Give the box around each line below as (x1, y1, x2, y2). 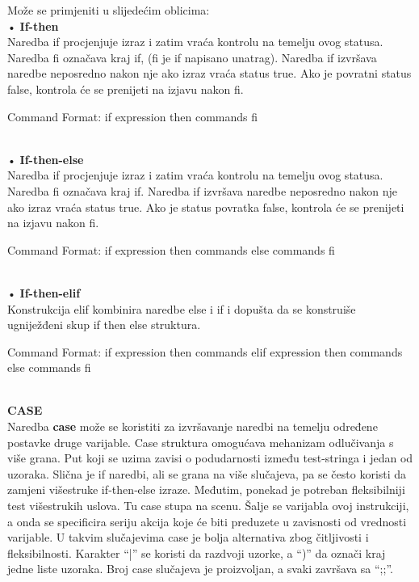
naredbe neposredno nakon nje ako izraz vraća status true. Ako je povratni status (7, 65, 412, 82)
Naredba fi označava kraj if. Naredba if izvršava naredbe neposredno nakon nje (7, 182, 398, 199)
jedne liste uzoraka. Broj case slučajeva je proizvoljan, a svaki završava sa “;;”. (7, 560, 393, 577)
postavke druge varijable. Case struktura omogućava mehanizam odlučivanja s (7, 433, 394, 450)
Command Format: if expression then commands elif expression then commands (7, 343, 403, 360)
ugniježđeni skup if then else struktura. (7, 316, 201, 333)
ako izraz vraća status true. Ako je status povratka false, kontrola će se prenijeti (7, 198, 404, 215)
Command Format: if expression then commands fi (7, 108, 258, 124)
